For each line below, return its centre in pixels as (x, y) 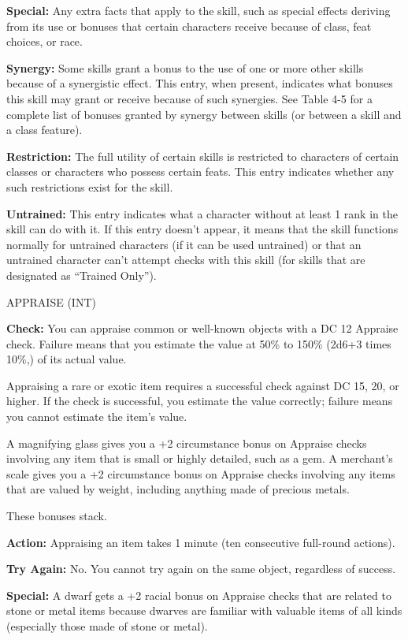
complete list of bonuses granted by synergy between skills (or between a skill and (204, 114)
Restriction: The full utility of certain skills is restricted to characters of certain (203, 156)
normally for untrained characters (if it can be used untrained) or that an (184, 244)
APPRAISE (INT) (51, 301)
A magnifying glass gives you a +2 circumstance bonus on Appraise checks (187, 443)
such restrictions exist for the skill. (90, 186)
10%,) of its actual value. (67, 359)
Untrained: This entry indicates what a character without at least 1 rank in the (202, 213)
